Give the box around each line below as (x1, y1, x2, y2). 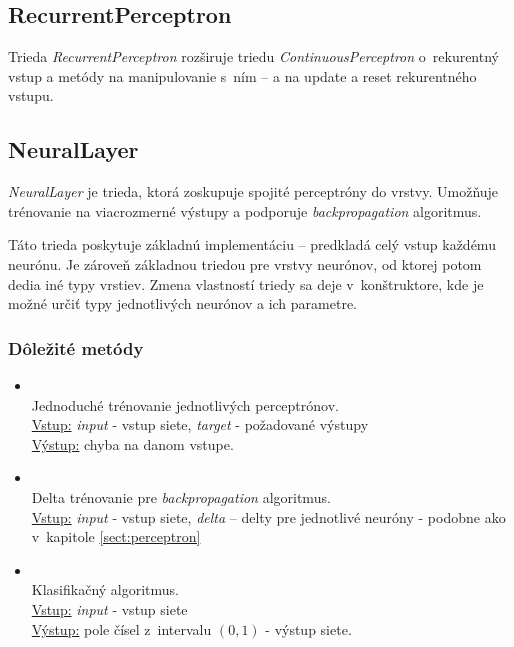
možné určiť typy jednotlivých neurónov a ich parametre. (8, 293, 358, 314)
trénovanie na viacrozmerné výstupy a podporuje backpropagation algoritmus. (8, 200, 482, 221)
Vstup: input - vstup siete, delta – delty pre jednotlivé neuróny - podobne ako (31, 506, 506, 527)
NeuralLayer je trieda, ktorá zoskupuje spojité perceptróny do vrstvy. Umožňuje (8, 181, 499, 202)
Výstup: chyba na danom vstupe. (31, 433, 234, 454)
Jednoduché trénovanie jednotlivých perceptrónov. (31, 394, 339, 415)
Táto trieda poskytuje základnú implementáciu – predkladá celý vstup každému (8, 234, 496, 255)
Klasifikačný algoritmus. (31, 579, 180, 600)
